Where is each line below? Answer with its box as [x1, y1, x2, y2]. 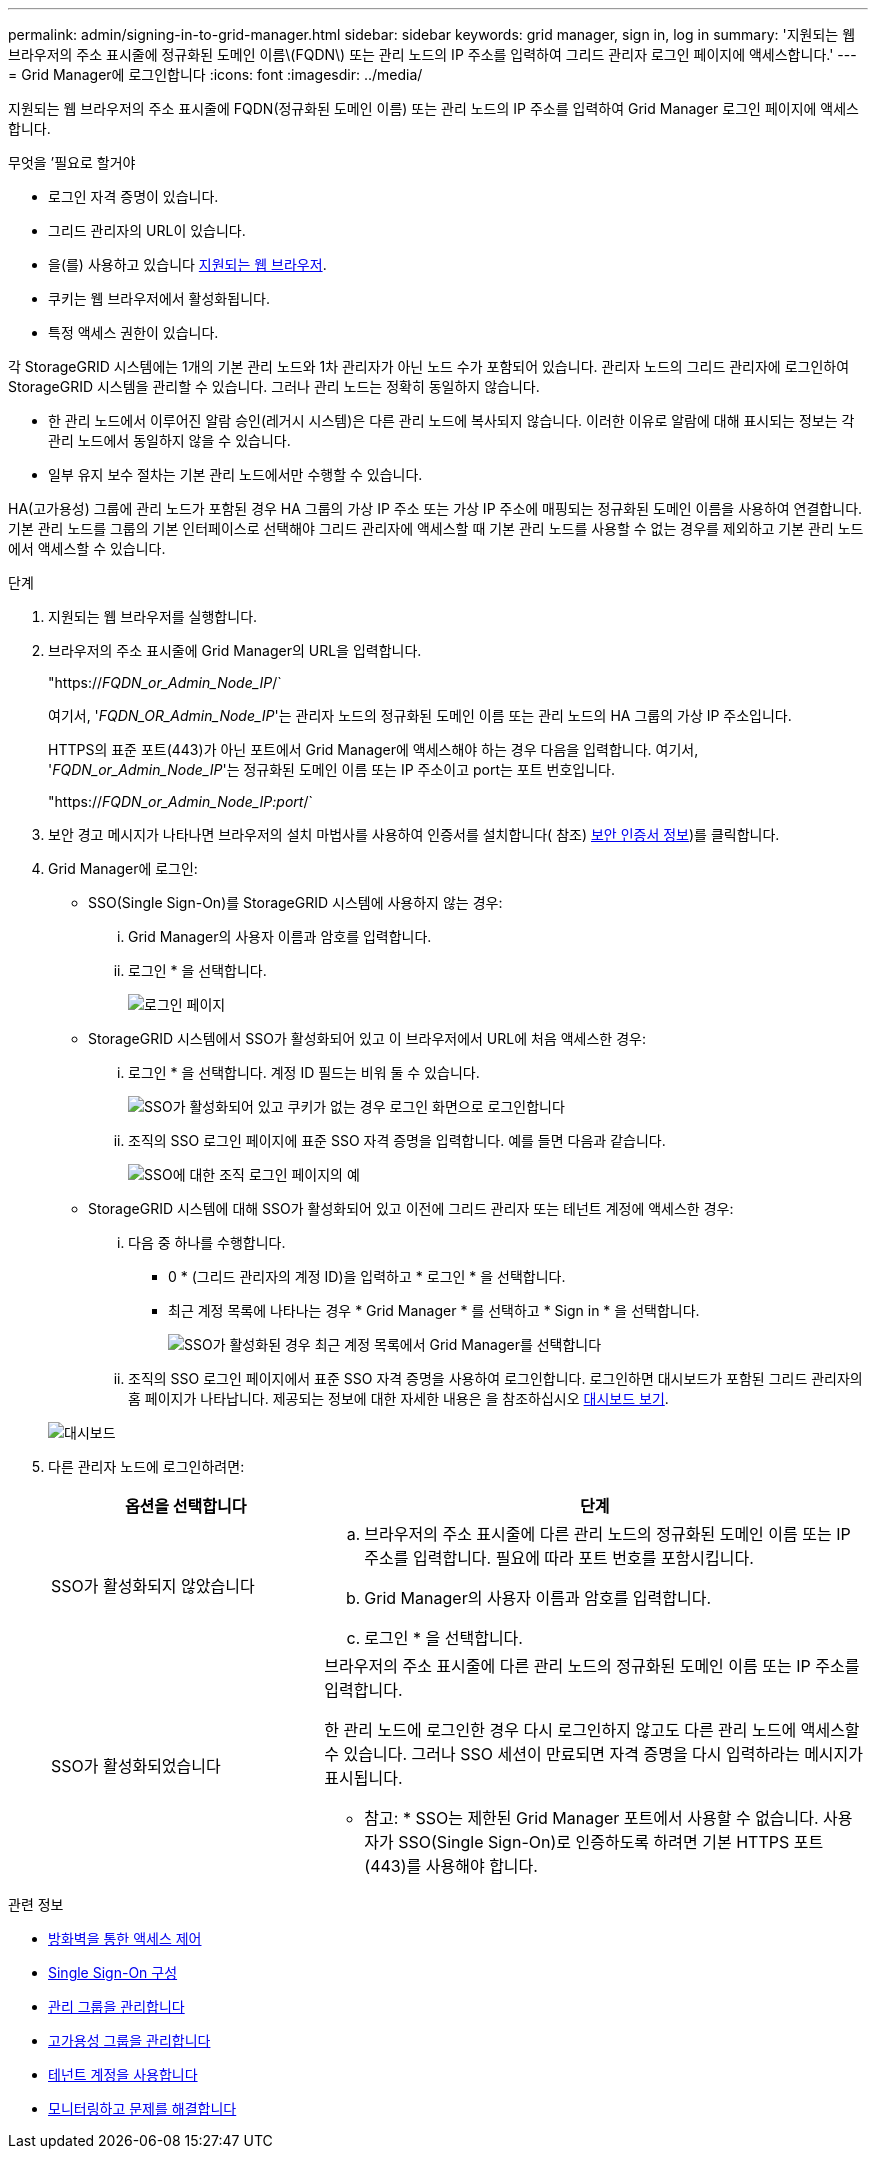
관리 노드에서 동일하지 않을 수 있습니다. [48, 432, 291, 449]
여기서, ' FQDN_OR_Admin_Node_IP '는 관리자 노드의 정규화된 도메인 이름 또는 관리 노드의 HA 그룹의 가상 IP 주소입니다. [48, 707, 792, 724]
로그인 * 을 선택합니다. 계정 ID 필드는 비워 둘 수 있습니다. [128, 1064, 480, 1081]
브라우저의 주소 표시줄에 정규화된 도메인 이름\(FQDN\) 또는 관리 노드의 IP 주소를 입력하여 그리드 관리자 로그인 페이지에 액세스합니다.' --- [8, 46, 857, 63]
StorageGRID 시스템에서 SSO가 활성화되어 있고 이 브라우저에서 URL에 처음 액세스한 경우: [88, 1030, 646, 1047]
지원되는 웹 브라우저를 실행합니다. [48, 608, 258, 625]
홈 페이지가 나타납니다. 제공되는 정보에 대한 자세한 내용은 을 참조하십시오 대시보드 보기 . [128, 1390, 669, 1407]
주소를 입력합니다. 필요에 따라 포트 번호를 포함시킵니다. [364, 1548, 754, 1568]
